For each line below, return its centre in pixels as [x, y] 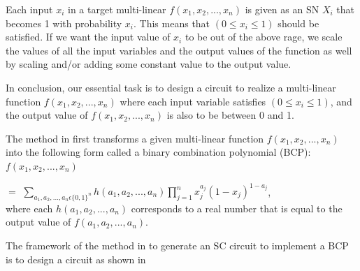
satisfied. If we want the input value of [88, 37]
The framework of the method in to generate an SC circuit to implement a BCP [177, 246]
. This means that [172, 23]
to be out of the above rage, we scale [264, 37]
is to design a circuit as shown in [76, 259]
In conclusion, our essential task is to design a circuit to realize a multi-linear [171, 87]
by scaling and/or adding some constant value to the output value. [149, 64]
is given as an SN [282, 9]
